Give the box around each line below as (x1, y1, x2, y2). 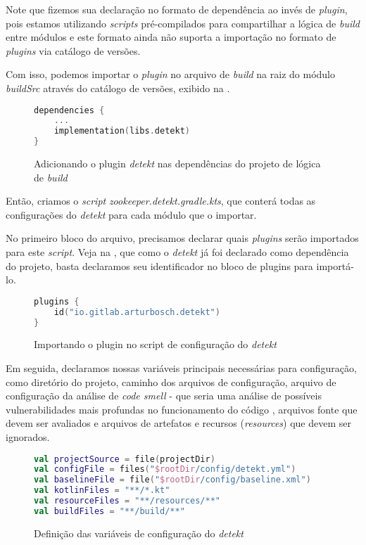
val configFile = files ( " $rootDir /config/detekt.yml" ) (34, 464, 296, 475)
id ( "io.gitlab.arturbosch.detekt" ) (53, 307, 220, 317)
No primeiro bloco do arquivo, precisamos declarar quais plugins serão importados (6, 231, 359, 245)
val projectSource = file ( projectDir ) (34, 454, 215, 464)
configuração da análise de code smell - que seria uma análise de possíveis (6, 388, 322, 403)
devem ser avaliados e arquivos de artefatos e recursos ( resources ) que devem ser (6, 416, 351, 430)
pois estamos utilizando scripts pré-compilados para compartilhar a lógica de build (6, 15, 360, 30)
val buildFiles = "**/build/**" (34, 506, 185, 516)
